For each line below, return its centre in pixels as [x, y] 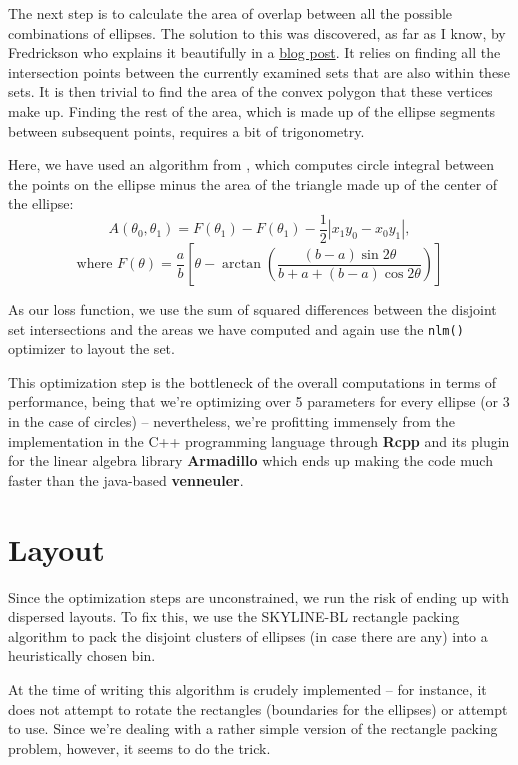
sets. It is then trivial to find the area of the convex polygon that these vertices [250, 91]
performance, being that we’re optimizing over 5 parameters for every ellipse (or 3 [259, 401]
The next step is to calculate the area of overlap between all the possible [230, 13]
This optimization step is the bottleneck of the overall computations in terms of [252, 381]
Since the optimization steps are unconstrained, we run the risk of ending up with [258, 596]
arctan [241, 264]
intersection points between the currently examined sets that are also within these [259, 71]
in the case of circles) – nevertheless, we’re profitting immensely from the [231, 421]
